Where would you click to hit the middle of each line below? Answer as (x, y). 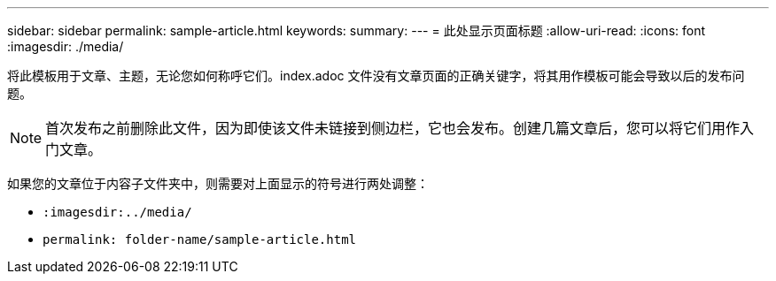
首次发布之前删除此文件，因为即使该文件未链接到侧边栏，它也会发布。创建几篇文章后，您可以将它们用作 (393, 128)
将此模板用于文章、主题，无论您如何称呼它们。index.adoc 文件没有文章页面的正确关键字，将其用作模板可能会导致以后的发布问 (376, 76)
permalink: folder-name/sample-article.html (200, 239)
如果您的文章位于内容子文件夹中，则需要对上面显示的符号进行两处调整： (218, 183)
